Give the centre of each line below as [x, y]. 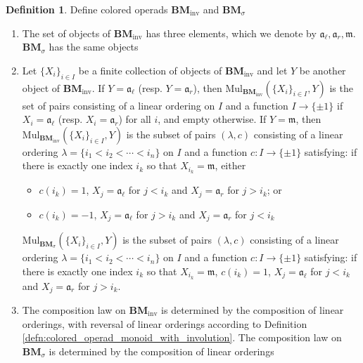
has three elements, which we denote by [231, 33]
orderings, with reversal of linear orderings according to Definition [165, 323]
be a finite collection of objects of [150, 70]
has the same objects [94, 47]
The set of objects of [66, 33]
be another [323, 70]
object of [41, 87]
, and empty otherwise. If [212, 119]
